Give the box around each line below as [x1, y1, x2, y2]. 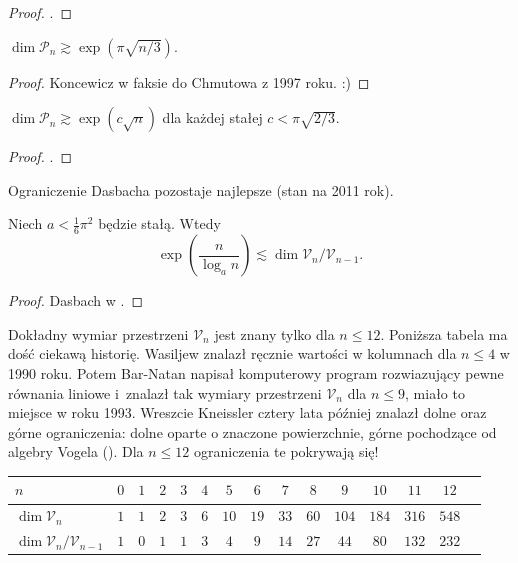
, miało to [405, 382, 465, 403]
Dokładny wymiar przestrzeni [8, 323, 189, 344]
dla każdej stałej [162, 107, 263, 128]
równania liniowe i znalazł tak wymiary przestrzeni [8, 382, 322, 403]
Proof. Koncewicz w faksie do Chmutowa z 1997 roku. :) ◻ [8, 71, 370, 92]
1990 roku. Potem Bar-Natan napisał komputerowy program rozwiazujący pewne [8, 362, 504, 383]
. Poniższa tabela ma [380, 323, 508, 344]
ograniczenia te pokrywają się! [193, 441, 379, 462]
